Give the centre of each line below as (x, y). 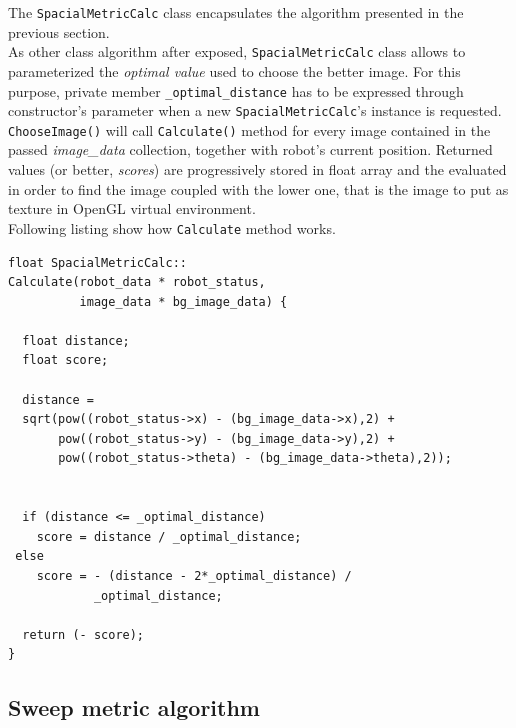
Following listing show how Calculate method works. (172, 227)
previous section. (59, 31)
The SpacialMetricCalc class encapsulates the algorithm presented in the (236, 12)
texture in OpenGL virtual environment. (132, 208)
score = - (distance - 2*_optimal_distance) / (194, 576)
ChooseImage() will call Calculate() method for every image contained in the (249, 129)
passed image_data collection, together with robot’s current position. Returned (250, 149)
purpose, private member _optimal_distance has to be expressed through (236, 90)
